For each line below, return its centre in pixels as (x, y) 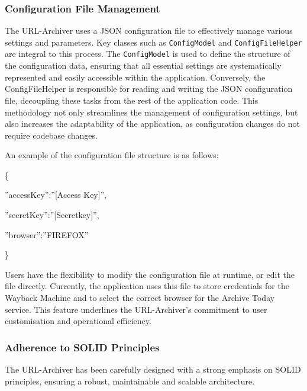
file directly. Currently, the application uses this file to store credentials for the (147, 286)
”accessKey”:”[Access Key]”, (56, 195)
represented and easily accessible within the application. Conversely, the (135, 77)
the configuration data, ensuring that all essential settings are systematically (143, 65)
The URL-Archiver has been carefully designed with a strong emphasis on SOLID (153, 369)
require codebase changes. (51, 135)
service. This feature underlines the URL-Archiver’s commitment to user (136, 309)
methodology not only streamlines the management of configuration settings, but (151, 112)
